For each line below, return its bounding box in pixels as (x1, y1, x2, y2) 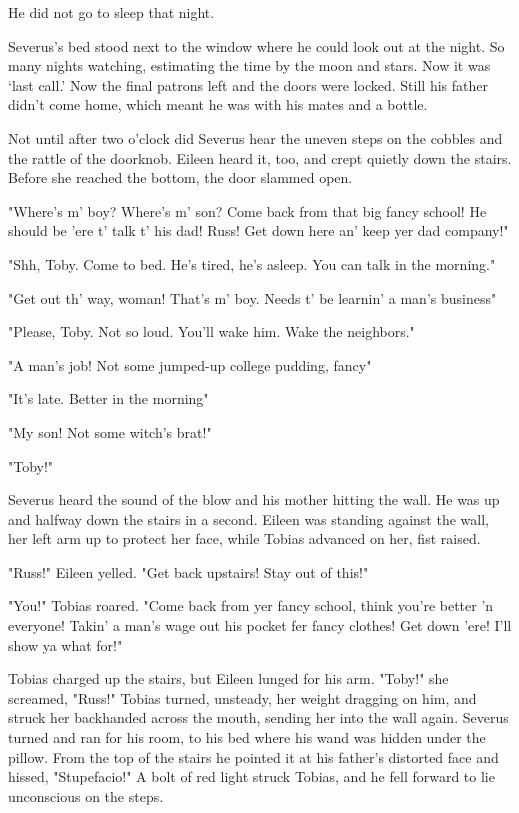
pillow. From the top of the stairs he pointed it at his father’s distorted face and (8, 746, 499, 767)
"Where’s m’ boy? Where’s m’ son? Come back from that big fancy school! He (8, 200, 487, 221)
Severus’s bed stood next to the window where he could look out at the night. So (8, 35, 505, 56)
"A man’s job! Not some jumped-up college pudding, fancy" (8, 354, 372, 375)
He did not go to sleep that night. (8, 2, 215, 22)
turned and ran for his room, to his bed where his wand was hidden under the (8, 727, 486, 748)
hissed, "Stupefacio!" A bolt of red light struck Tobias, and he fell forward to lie (8, 766, 495, 787)
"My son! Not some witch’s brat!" (8, 421, 212, 442)
